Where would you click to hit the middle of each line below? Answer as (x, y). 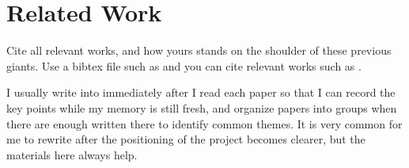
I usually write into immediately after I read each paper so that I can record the (201, 92)
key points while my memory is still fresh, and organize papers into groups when (202, 107)
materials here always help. (72, 154)
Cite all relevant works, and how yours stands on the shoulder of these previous (199, 50)
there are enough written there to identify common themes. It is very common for (204, 123)
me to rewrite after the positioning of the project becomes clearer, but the (186, 139)
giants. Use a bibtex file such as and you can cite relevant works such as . (184, 65)
